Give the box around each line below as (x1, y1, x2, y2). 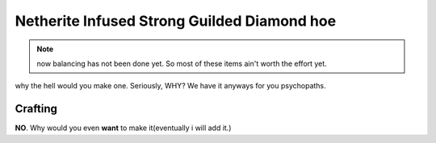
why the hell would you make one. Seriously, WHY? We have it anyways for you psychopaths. (15, 81, 326, 91)
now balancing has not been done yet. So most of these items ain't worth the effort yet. (36, 59, 327, 68)
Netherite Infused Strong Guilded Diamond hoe (15, 12, 337, 30)
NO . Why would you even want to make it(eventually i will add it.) (15, 123, 232, 133)
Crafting (15, 102, 58, 116)
